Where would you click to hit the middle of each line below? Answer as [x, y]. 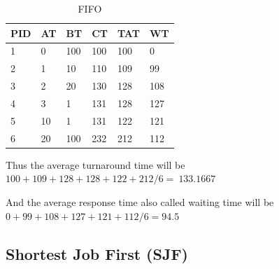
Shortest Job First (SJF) [97, 253]
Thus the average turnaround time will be [95, 164]
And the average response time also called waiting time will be [140, 201]
